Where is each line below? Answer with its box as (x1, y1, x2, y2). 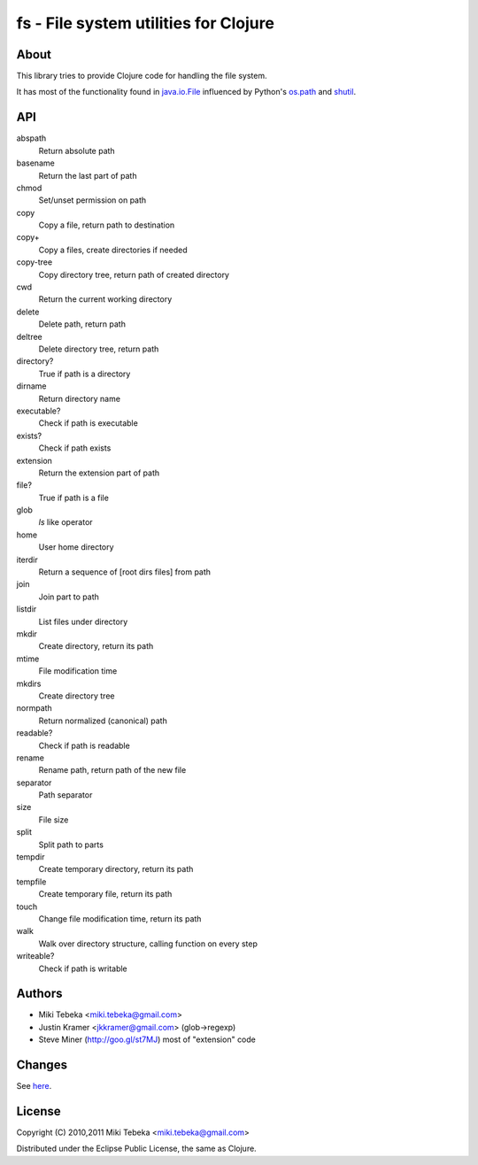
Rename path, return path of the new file (38, 765, 187, 775)
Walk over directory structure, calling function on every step (38, 938, 258, 949)
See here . (16, 1081, 52, 1092)
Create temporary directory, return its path (38, 864, 194, 875)
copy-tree (16, 257, 53, 267)
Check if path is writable (38, 963, 127, 974)
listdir (16, 604, 37, 614)
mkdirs (16, 678, 42, 689)
